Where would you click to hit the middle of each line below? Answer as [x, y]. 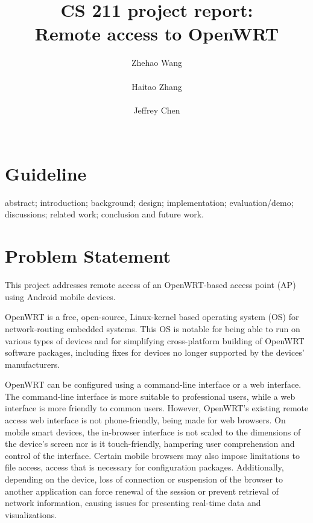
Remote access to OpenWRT [157, 34]
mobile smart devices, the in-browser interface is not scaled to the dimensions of [153, 432]
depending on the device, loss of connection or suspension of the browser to [144, 479]
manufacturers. [33, 364]
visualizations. [31, 514]
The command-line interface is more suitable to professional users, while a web [150, 396]
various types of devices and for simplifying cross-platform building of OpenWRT [155, 340]
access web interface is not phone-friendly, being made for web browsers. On [145, 420]
